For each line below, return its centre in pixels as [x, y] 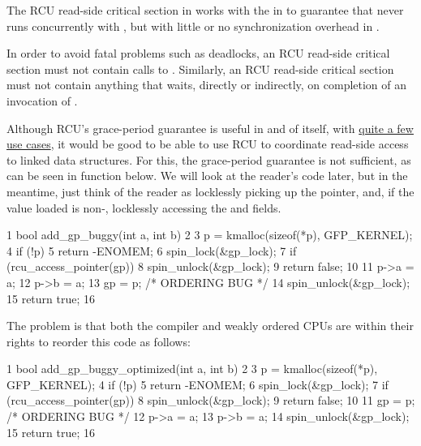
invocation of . [42, 100]
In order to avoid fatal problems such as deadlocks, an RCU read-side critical [198, 53]
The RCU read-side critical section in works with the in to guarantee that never [205, 10]
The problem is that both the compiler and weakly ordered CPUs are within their [210, 326]
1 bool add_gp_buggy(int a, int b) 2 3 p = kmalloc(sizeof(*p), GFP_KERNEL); [210, 235]
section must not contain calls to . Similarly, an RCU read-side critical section [200, 69]
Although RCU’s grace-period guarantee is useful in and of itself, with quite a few [210, 128]
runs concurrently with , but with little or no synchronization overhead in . [193, 26]
